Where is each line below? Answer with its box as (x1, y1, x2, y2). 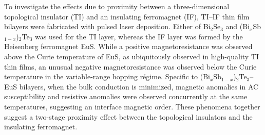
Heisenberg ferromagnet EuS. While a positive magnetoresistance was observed (4, 41, 253, 52)
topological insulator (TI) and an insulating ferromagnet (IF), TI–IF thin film (4, 11, 250, 21)
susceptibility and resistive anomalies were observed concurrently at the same (4, 91, 248, 102)
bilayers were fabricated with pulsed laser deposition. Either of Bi (4, 21, 211, 32)
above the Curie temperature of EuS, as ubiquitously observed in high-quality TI (4, 51, 259, 61)
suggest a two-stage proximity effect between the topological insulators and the (4, 111, 253, 122)
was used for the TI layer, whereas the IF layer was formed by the (35, 31, 243, 41)
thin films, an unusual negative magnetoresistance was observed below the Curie (4, 61, 257, 72)
